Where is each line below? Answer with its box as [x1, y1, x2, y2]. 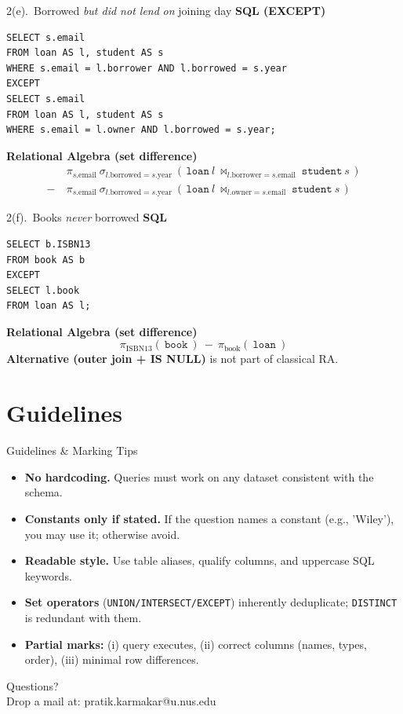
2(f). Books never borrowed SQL [6, 209, 167, 225]
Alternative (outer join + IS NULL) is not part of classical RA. [6, 350, 339, 367]
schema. [24, 484, 63, 500]
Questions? [6, 677, 59, 694]
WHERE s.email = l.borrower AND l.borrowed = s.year [6, 62, 287, 74]
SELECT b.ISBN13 [6, 238, 91, 250]
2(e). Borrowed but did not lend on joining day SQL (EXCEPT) [6, 2, 326, 18]
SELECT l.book [6, 284, 80, 296]
